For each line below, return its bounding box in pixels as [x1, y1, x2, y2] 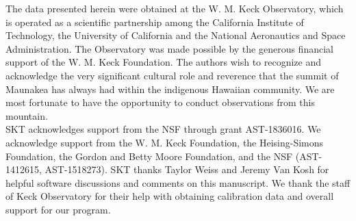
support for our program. [5, 202, 111, 216]
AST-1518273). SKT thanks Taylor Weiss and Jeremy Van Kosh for [44, 162, 329, 177]
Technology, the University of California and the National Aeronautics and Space [5, 28, 346, 42]
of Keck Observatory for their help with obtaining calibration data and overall [5, 189, 334, 203]
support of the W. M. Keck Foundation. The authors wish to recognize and [5, 55, 322, 69]
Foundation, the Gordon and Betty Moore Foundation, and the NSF [5, 148, 293, 163]
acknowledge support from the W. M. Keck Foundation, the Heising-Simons [5, 135, 324, 149]
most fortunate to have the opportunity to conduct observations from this [5, 95, 315, 109]
